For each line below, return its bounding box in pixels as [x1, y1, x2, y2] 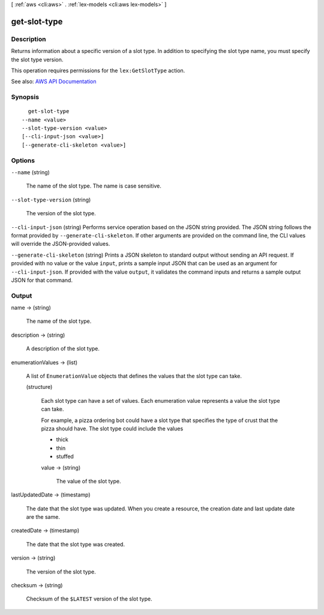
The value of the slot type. [56, 477, 121, 485]
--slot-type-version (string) [11, 196, 91, 203]
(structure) [26, 384, 53, 391]
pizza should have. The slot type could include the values [41, 424, 184, 432]
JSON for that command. [11, 277, 73, 284]
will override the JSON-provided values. [11, 240, 110, 248]
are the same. [26, 513, 60, 521]
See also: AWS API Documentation [11, 78, 97, 85]
